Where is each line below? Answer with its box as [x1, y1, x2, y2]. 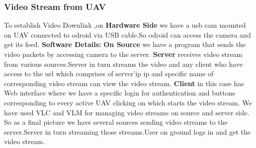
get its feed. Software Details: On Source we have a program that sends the [4, 39, 246, 49]
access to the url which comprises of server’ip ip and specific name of [4, 68, 214, 79]
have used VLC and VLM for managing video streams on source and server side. [4, 107, 250, 117]
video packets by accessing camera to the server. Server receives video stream [4, 49, 243, 59]
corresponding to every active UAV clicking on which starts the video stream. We [4, 97, 252, 107]
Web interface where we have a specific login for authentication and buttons [4, 88, 235, 98]
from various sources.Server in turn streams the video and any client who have [4, 58, 243, 69]
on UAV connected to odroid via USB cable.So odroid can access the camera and [4, 29, 251, 40]
